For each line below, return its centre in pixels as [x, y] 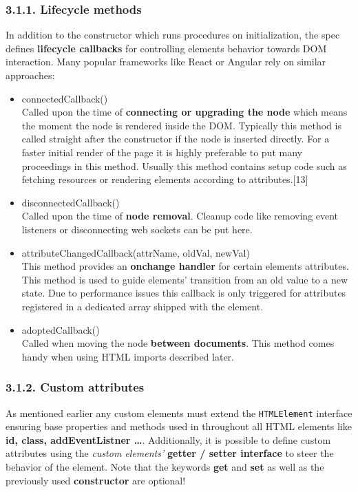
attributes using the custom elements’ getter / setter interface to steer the [170, 453]
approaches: [30, 75]
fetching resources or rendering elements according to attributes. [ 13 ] [165, 179]
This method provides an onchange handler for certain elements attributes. [185, 266]
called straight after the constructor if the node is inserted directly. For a [176, 139]
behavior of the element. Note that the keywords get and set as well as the [165, 466]
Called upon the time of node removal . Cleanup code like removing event [180, 216]
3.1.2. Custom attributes [75, 387]
